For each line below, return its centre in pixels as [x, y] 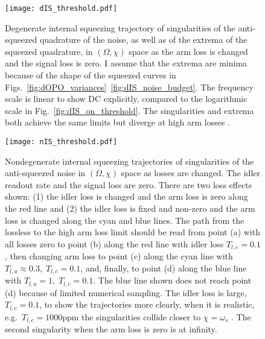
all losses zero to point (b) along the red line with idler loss [114, 243]
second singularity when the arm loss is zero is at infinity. [111, 329]
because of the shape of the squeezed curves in [91, 75]
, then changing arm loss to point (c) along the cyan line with [119, 256]
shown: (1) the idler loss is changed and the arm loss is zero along [126, 196]
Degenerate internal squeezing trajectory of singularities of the [120, 27]
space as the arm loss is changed [188, 51]
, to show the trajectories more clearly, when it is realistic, [147, 304]
